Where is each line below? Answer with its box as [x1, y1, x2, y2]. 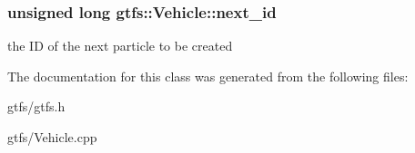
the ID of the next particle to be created [7, 36, 233, 55]
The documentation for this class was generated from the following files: [7, 66, 409, 85]
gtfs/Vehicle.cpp [7, 128, 97, 146]
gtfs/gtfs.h [7, 97, 66, 116]
